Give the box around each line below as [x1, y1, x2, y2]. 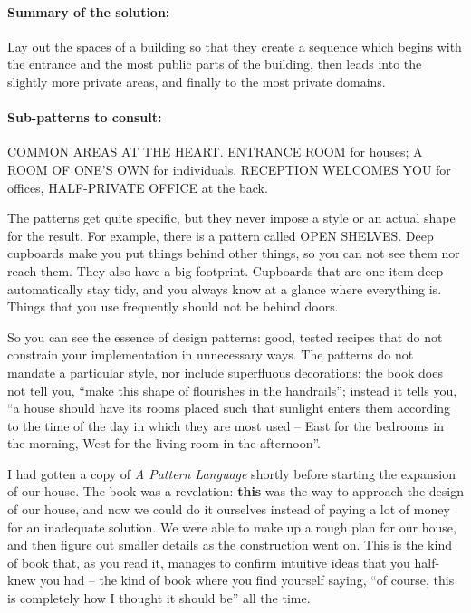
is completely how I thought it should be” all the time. [7, 589, 311, 608]
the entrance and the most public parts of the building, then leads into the [7, 54, 422, 73]
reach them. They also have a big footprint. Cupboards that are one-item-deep [7, 261, 444, 280]
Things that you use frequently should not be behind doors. [7, 297, 339, 316]
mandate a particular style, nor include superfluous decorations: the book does [7, 362, 443, 381]
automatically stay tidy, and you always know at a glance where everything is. [7, 279, 442, 298]
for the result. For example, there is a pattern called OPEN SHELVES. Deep [7, 225, 434, 244]
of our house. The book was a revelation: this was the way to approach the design [7, 482, 464, 501]
